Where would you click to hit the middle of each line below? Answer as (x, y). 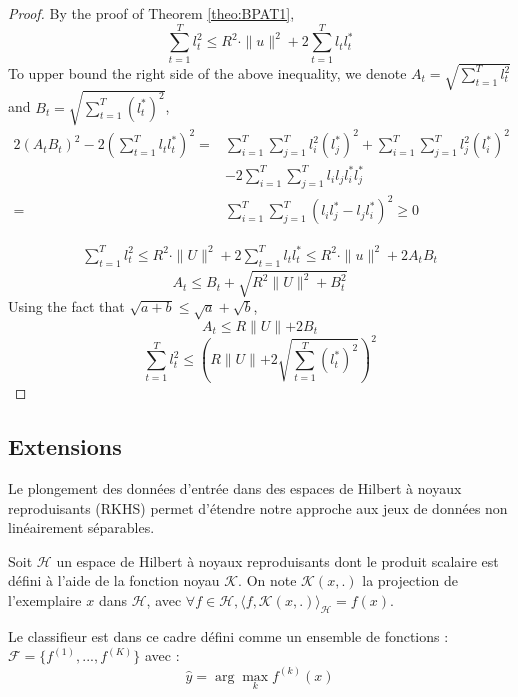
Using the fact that (66, 306)
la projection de (410, 580)
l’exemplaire (45, 600)
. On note (267, 580)
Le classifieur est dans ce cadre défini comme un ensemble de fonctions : (228, 635)
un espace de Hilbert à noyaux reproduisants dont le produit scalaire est (277, 560)
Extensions (65, 446)
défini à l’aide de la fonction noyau (114, 580)
